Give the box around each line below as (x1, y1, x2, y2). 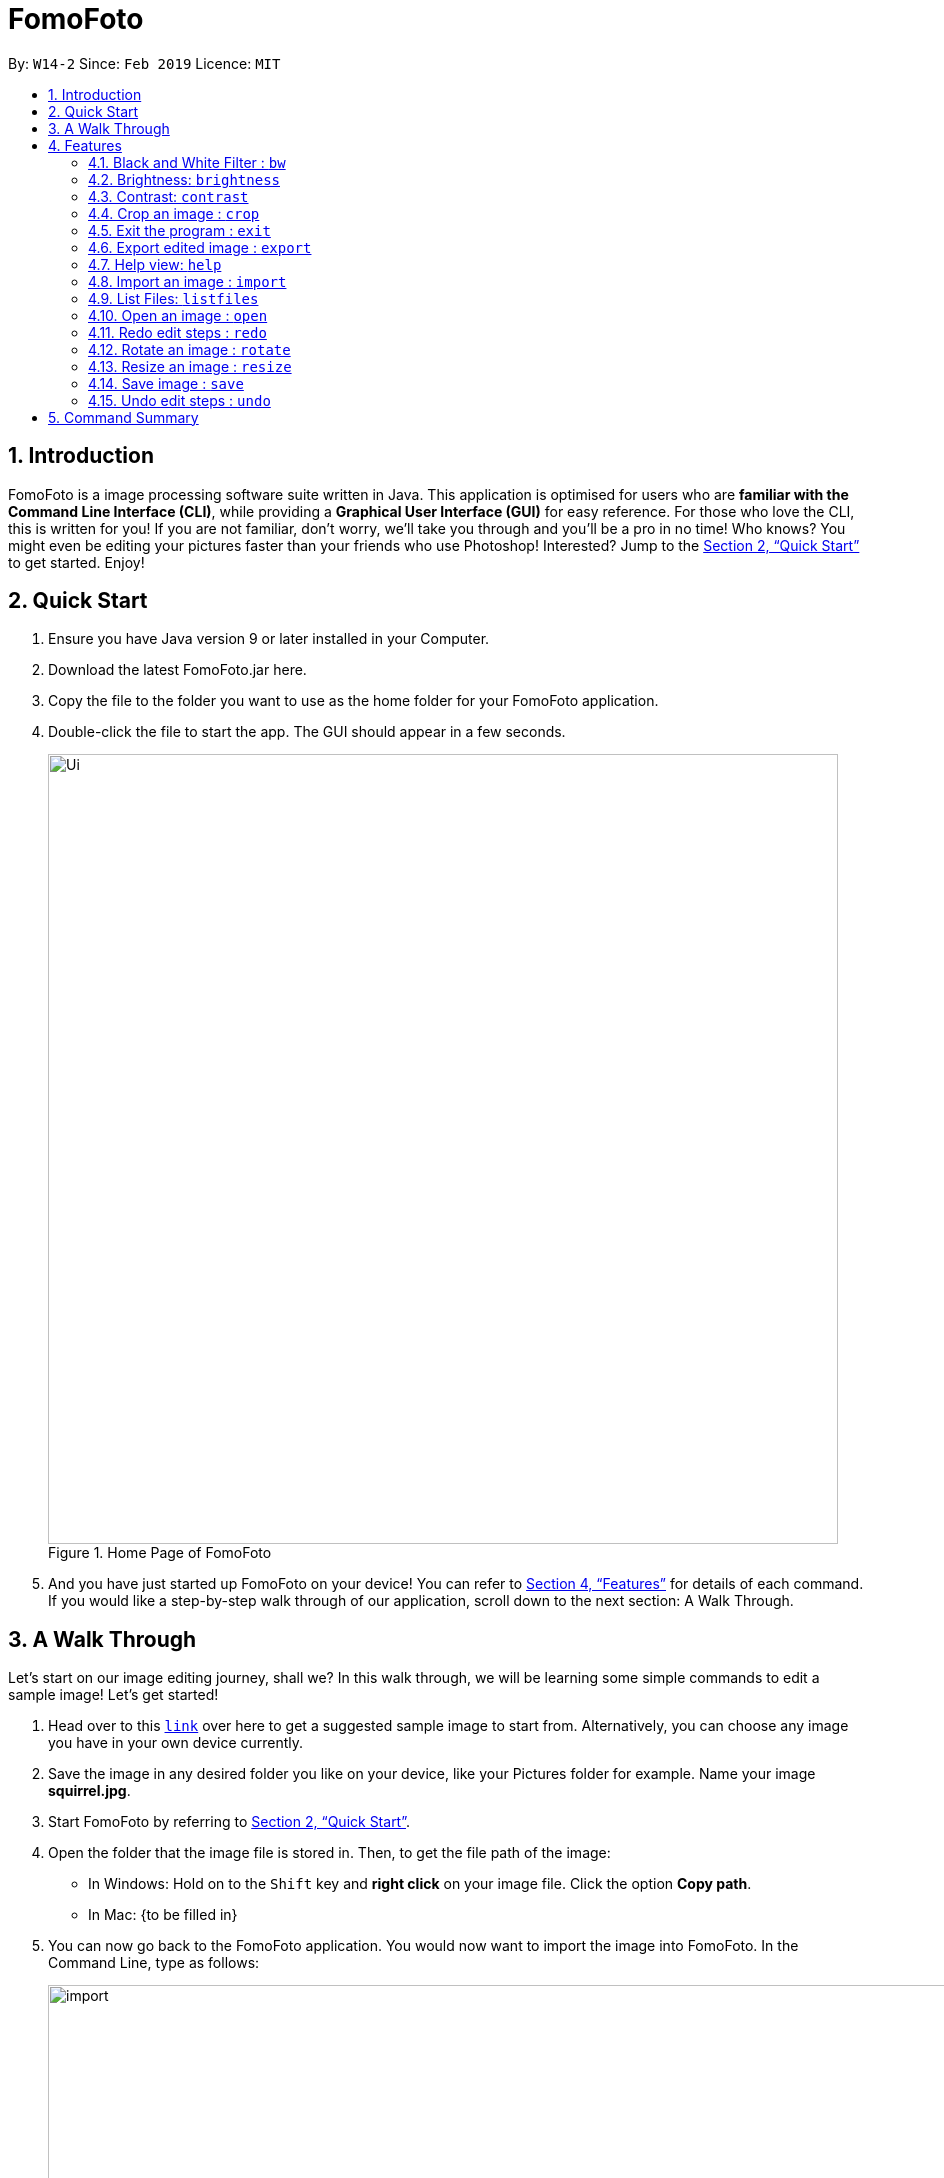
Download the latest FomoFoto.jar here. (48, 661, 307, 679)
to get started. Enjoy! (8, 553, 145, 571)
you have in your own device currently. (48, 1734, 304, 1752)
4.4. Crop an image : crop (88, 204, 260, 222)
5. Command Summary (48, 408, 199, 426)
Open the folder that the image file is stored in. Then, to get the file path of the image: (48, 1844, 611, 1862)
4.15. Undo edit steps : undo (88, 391, 271, 409)
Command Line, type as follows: (48, 1954, 260, 1972)
